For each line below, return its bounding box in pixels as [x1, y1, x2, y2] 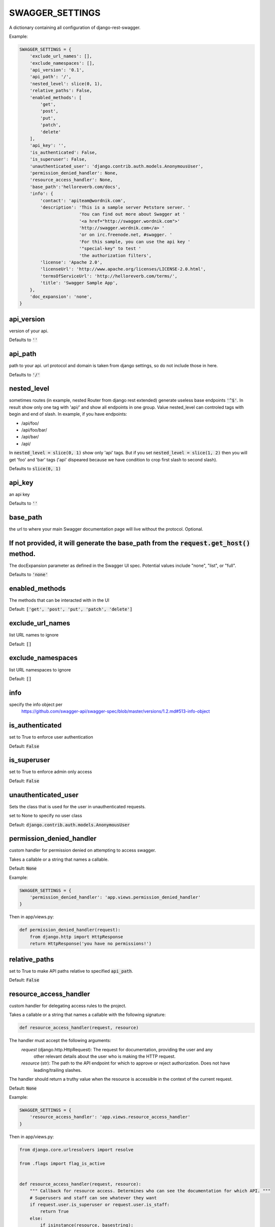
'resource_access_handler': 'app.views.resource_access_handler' [29, 1114, 191, 1120]
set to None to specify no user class [9, 813, 82, 819]
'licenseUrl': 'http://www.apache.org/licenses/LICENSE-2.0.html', [40, 267, 206, 272]
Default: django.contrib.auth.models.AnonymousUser [9, 822, 130, 827]
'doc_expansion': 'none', [29, 293, 92, 299]
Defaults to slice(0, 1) [9, 465, 61, 471]
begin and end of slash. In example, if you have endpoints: [9, 411, 127, 417]
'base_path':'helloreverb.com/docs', [29, 184, 121, 189]
